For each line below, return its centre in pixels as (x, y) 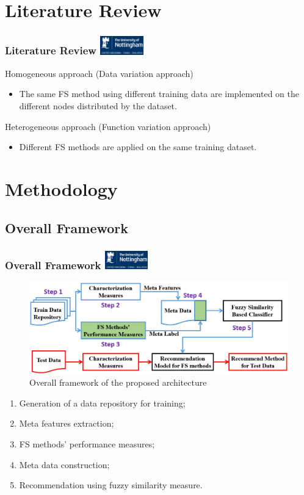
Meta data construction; (64, 464)
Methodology (61, 188)
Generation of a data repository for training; (102, 403)
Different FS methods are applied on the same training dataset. (138, 147)
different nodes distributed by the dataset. (98, 106)
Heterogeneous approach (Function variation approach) (108, 126)
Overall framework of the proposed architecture (118, 382)
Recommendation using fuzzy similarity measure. (111, 485)
